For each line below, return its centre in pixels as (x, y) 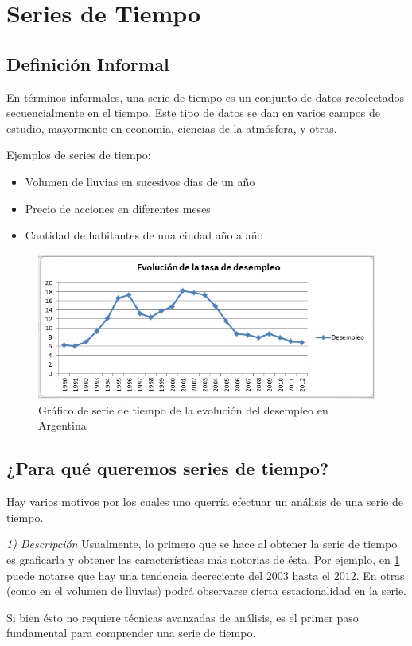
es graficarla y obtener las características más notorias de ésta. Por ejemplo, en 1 (203, 559)
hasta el (311, 575)
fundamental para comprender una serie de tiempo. (131, 633)
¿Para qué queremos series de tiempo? (168, 468)
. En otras (380, 575)
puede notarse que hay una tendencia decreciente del (135, 575)
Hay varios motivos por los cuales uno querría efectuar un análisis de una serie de (205, 502)
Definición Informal (88, 63)
